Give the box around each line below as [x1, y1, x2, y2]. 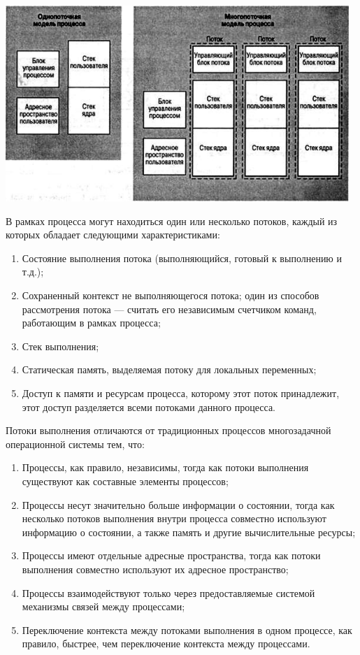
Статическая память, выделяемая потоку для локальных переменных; [22, 362, 317, 377]
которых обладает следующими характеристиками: [6, 227, 220, 242]
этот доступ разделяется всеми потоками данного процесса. [22, 399, 276, 414]
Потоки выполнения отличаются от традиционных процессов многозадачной [6, 423, 331, 438]
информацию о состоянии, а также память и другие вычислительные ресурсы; [22, 524, 356, 539]
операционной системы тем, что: [6, 436, 145, 451]
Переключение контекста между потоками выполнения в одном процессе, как [22, 622, 352, 637]
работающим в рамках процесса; [22, 315, 161, 330]
